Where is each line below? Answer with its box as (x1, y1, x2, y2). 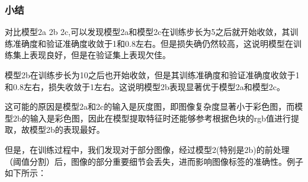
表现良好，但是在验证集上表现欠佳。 (29, 49, 171, 61)
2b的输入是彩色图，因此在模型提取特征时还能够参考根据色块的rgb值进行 (12, 111, 291, 124)
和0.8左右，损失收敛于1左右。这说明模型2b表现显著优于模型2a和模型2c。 (5, 80, 285, 92)
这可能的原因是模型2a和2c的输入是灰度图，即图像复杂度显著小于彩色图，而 (5, 100, 295, 113)
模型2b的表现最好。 (29, 123, 105, 136)
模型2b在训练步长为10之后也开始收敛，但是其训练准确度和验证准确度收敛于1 (5, 69, 300, 81)
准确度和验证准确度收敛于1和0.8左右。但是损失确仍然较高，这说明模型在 (12, 37, 293, 49)
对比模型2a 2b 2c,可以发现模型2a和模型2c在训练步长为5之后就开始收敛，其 (5, 25, 290, 38)
